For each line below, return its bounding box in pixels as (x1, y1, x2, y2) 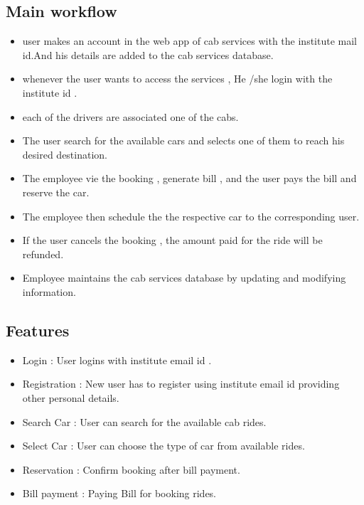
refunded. (22, 246, 64, 261)
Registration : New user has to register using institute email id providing (22, 376, 340, 391)
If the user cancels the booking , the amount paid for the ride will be (22, 233, 323, 248)
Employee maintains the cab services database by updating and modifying (22, 270, 346, 285)
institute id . (22, 85, 77, 100)
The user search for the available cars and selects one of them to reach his (22, 133, 345, 148)
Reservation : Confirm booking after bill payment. (22, 462, 240, 477)
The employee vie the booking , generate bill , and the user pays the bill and (22, 171, 357, 186)
